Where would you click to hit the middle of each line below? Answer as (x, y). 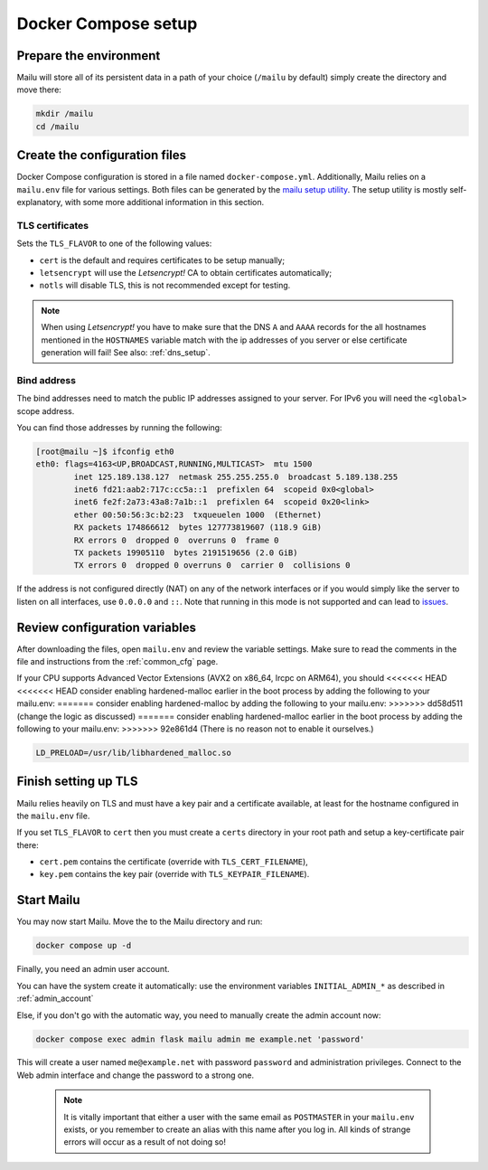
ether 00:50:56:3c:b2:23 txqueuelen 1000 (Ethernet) (198, 514)
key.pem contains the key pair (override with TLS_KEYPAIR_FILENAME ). (174, 874)
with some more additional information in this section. (164, 203)
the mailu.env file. (53, 816)
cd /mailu (57, 126)
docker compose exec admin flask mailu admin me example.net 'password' (200, 1039)
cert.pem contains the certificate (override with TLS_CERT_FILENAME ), (174, 862)
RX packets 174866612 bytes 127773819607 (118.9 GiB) (198, 528)
